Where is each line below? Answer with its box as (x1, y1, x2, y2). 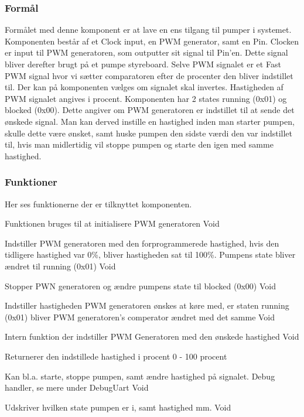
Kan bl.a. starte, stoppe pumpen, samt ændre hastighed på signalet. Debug (5, 370, 275, 382)
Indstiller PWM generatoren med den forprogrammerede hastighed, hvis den (5, 237, 279, 249)
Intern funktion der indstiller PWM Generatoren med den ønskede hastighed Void (5, 330, 299, 343)
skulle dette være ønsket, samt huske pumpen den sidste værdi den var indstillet (5, 127, 293, 139)
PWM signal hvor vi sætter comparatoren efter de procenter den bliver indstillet (5, 69, 293, 81)
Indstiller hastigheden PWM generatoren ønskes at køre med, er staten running (5, 299, 289, 312)
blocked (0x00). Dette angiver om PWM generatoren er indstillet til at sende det (5, 104, 295, 116)
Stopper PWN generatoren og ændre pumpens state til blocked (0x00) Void (5, 279, 276, 292)
